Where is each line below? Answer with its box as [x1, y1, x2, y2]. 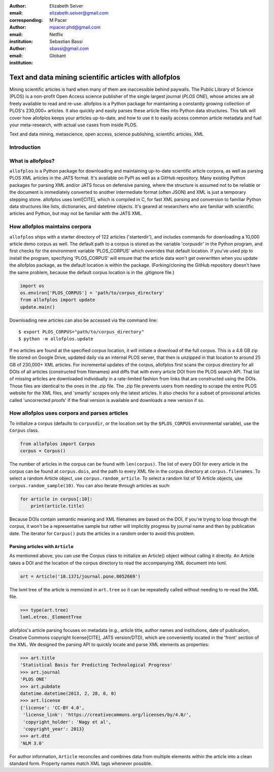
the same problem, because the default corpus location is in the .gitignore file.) [9, 269, 175, 275]
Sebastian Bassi [49, 38, 83, 44]
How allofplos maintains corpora [9, 223, 91, 230]
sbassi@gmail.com [49, 46, 89, 52]
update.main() [20, 304, 55, 310]
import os [20, 283, 45, 289]
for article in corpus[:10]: [20, 496, 93, 502]
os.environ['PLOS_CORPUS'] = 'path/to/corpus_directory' [20, 290, 165, 295]
